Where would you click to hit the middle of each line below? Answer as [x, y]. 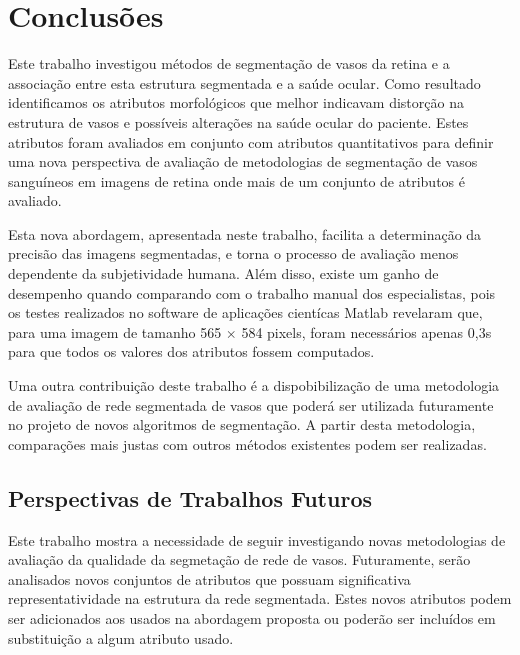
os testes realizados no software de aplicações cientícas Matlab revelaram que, [245, 312]
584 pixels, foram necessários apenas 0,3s [366, 331]
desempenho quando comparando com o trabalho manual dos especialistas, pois [252, 292]
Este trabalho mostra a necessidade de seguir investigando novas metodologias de [257, 539]
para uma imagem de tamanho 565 [115, 331]
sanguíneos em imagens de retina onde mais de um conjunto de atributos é [236, 180]
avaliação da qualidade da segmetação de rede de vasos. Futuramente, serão [239, 559]
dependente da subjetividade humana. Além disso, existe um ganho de [223, 273]
